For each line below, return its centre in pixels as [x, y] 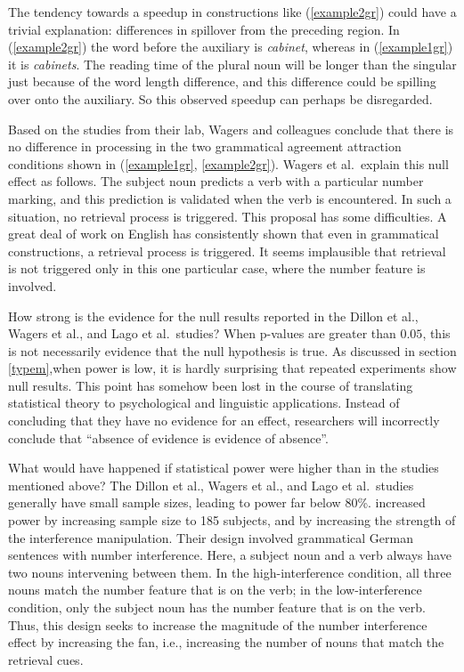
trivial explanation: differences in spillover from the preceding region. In [204, 29]
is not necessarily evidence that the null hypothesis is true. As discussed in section [232, 350]
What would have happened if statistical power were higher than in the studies [224, 468]
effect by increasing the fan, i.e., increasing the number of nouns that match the [226, 642]
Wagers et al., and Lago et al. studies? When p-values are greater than [202, 333]
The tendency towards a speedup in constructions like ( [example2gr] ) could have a [232, 12]
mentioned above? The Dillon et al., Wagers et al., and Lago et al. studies [211, 485]
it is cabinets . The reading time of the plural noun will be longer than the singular [232, 64]
